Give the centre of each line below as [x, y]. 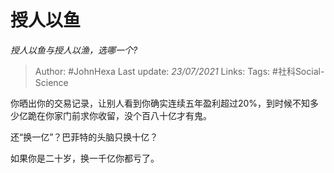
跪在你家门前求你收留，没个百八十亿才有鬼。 [119, 115]
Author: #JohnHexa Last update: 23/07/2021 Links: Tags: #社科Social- [179, 71]
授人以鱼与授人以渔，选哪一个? [74, 50]
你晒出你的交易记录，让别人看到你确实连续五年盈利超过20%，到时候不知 [160, 103]
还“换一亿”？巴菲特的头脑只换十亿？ [84, 137]
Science [51, 82]
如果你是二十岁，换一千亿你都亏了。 [85, 158]
